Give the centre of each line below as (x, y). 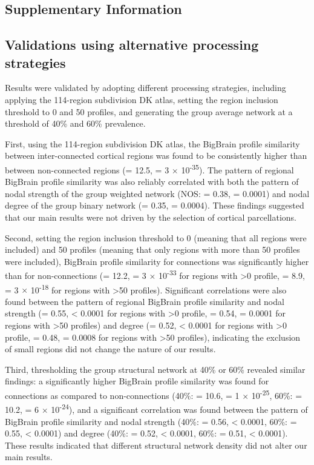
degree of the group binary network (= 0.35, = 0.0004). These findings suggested (155, 205)
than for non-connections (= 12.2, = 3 (76, 275)
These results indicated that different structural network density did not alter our (156, 445)
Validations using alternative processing (132, 45)
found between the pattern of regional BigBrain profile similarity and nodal (145, 301)
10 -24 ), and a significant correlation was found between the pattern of (179, 408)
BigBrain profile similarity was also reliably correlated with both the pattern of (152, 182)
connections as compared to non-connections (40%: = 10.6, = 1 (122, 395)
